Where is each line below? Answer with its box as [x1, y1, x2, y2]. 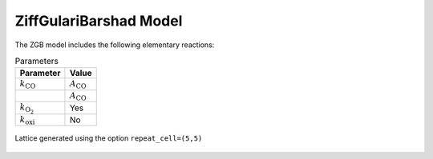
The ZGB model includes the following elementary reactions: [14, 40, 215, 50]
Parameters [14, 56, 59, 67]
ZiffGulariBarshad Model [14, 12, 183, 30]
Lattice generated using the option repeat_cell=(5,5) [14, 133, 203, 143]
